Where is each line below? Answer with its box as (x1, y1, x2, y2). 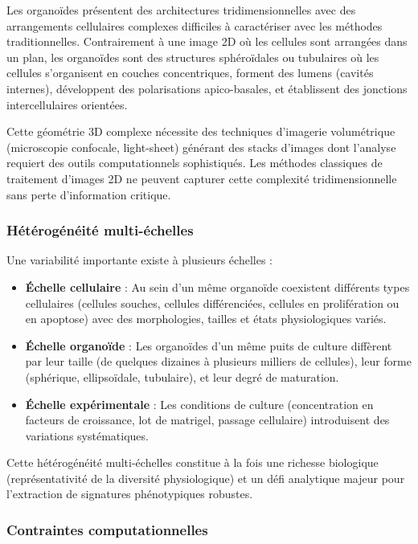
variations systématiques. (25, 427, 149, 444)
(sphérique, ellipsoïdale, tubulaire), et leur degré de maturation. (25, 368, 339, 385)
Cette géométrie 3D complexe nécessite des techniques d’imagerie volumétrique (6, 123, 395, 140)
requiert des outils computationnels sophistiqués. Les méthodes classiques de (6, 154, 383, 171)
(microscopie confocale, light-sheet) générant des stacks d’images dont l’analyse (6, 138, 396, 155)
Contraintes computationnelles (6, 519, 208, 539)
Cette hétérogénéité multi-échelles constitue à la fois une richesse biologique (6, 454, 379, 471)
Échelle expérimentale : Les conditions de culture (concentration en (25, 395, 374, 412)
